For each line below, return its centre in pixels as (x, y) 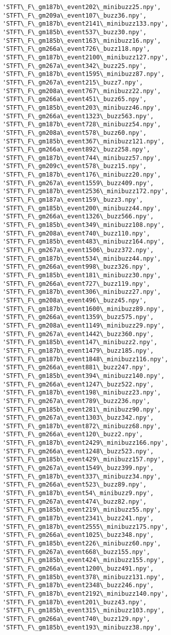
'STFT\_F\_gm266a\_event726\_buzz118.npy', (76, 49)
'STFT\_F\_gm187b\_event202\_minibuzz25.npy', (82, 7)
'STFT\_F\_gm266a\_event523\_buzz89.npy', (75, 485)
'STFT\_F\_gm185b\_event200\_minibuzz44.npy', (82, 208)
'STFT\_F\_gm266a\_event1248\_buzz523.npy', (78, 451)
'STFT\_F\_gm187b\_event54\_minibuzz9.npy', (78, 493)
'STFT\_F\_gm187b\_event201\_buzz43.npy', (75, 602)
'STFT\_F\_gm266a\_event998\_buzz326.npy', (76, 267)
